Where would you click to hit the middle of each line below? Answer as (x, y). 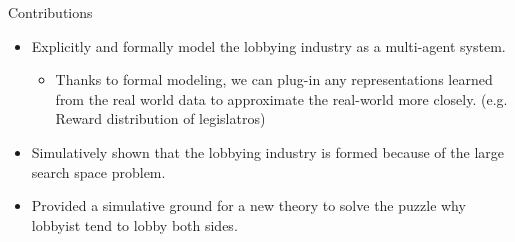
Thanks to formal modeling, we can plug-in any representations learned (274, 79)
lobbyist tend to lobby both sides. (134, 224)
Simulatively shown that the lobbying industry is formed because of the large (267, 151)
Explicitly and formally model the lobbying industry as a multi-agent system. (268, 45)
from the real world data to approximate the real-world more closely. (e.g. (281, 98)
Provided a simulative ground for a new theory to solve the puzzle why (248, 205)
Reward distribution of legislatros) (160, 118)
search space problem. (98, 171)
